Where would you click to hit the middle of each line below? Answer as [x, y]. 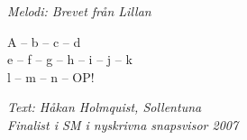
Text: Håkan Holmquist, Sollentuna [105, 107]
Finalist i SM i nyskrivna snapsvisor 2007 [123, 124]
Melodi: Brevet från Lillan [79, 11]
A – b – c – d [44, 41]
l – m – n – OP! [51, 76]
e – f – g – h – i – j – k [70, 59]
